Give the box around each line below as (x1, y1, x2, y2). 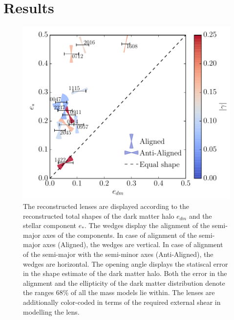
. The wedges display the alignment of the (84, 220, 210, 230)
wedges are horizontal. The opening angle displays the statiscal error (23, 258, 228, 269)
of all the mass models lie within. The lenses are (71, 287, 215, 297)
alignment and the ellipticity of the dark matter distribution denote (23, 277, 225, 288)
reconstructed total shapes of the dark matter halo (23, 210, 174, 221)
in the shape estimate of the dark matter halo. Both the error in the (23, 268, 227, 278)
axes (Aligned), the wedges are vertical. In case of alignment (43, 239, 223, 250)
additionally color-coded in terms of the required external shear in (23, 297, 221, 307)
